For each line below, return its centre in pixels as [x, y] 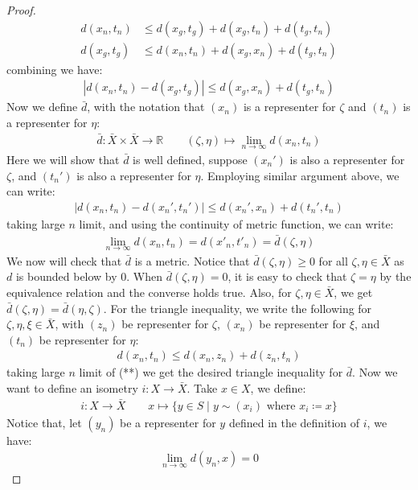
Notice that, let [44, 422]
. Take [202, 388]
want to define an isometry [72, 388]
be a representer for [168, 422]
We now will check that [64, 260]
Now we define [42, 107]
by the [395, 276]
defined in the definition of [294, 422]
